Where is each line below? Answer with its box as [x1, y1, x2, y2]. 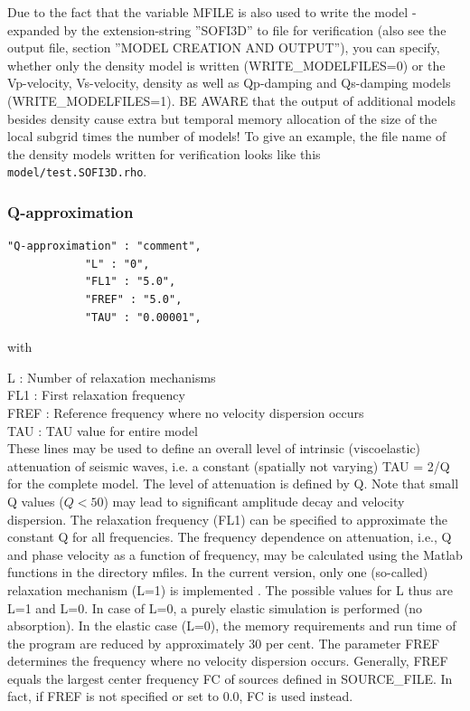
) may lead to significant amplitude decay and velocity [103, 491, 405, 510]
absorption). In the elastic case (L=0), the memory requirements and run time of [7, 616, 456, 635]
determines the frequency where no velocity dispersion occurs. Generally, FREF [7, 651, 448, 670]
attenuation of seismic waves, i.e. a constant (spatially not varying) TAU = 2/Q [7, 456, 450, 475]
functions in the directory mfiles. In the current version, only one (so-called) [7, 563, 428, 582]
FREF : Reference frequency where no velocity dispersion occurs [7, 403, 364, 422]
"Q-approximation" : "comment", [7, 240, 202, 253]
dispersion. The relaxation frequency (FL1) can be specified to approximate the [7, 509, 447, 528]
